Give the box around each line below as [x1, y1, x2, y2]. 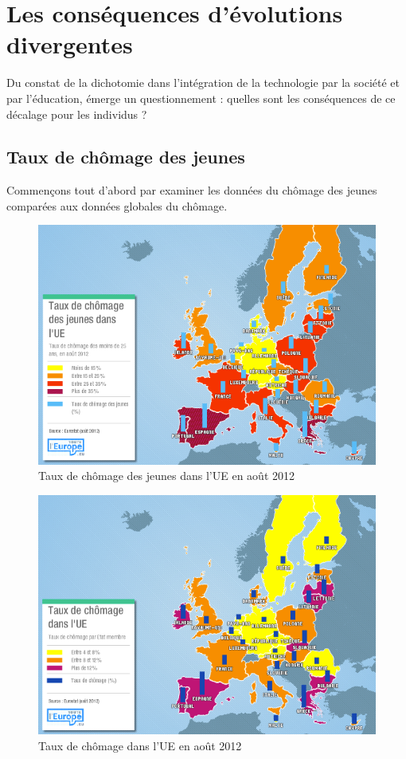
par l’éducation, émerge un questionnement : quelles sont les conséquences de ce [6, 89, 396, 106]
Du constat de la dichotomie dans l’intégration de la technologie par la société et [6, 74, 400, 91]
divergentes [6, 28, 133, 61]
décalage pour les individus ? [6, 105, 147, 122]
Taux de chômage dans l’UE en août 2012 [38, 737, 242, 753]
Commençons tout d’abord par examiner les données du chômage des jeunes [6, 182, 377, 199]
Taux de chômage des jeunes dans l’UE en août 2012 [38, 467, 295, 484]
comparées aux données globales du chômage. [6, 197, 228, 214]
